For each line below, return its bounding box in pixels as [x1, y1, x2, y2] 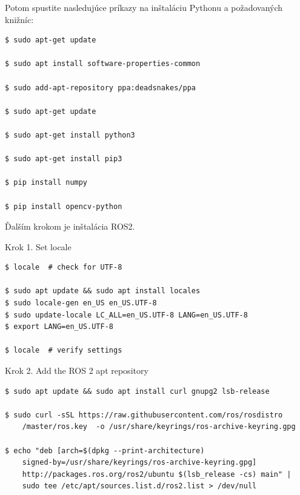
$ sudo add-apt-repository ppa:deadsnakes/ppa [5, 83, 196, 92]
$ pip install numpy [5, 178, 88, 187]
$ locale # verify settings [5, 346, 122, 355]
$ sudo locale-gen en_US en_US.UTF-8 [5, 299, 157, 308]
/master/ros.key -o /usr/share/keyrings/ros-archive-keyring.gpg [22, 422, 296, 431]
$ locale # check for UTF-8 [5, 263, 122, 272]
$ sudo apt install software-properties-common [5, 59, 201, 68]
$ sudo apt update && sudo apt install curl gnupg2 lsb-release [5, 387, 270, 396]
